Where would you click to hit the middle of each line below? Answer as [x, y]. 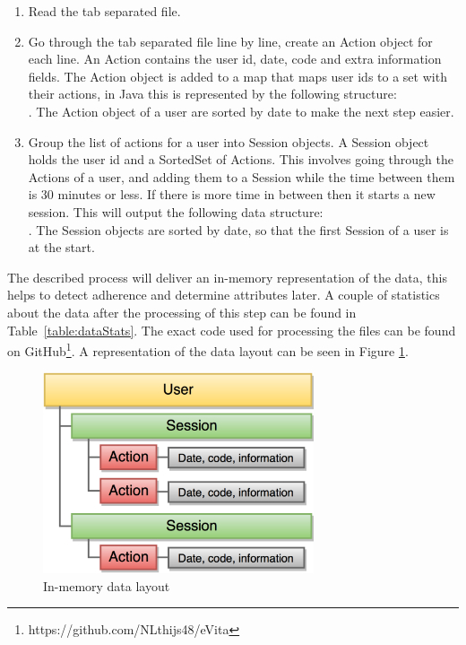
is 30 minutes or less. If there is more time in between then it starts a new [232, 194]
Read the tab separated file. [104, 11]
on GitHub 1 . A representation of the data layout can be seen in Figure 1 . [208, 349]
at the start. [61, 247]
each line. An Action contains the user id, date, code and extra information [235, 59]
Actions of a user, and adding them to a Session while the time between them [242, 176]
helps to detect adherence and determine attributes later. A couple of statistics [224, 295]
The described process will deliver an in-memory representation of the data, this [227, 277]
